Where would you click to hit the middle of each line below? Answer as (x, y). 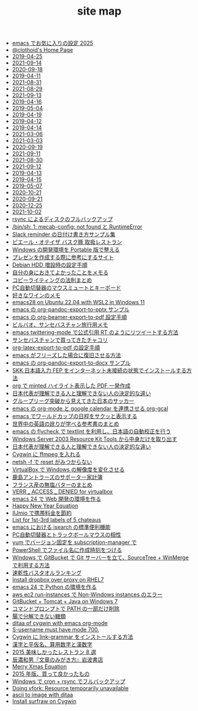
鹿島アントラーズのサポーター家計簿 (57, 477)
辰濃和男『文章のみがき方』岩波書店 (58, 660)
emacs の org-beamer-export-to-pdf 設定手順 (69, 317)
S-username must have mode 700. (55, 630)
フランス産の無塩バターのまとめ (52, 485)
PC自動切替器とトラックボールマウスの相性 (66, 535)
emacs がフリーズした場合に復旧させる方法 (66, 355)
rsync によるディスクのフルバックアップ (62, 219)
